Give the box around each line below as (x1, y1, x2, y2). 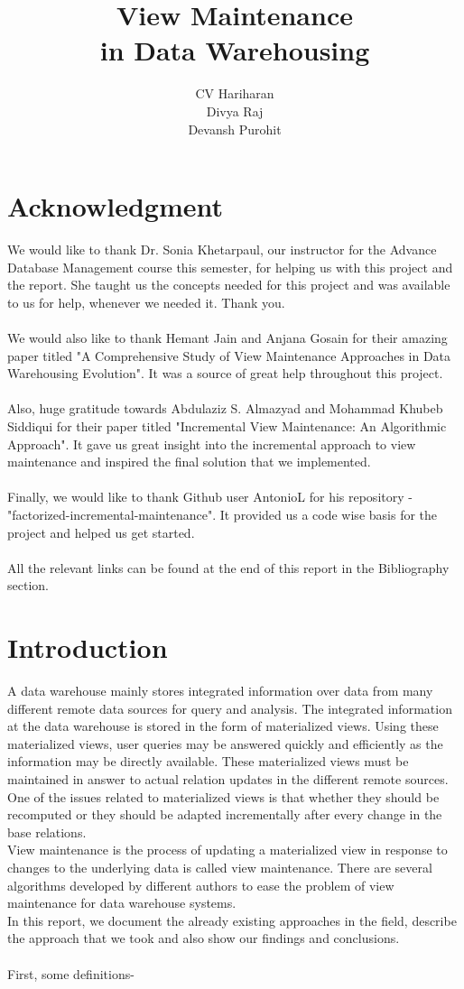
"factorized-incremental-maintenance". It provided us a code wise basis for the (7, 504, 438, 523)
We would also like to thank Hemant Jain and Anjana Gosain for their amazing (7, 328, 448, 347)
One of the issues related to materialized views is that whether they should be (7, 787, 440, 806)
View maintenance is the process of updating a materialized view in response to (7, 840, 448, 859)
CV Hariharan (195, 84, 274, 103)
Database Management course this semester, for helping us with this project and (7, 257, 453, 276)
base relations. (7, 822, 87, 841)
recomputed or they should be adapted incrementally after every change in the (7, 805, 442, 824)
